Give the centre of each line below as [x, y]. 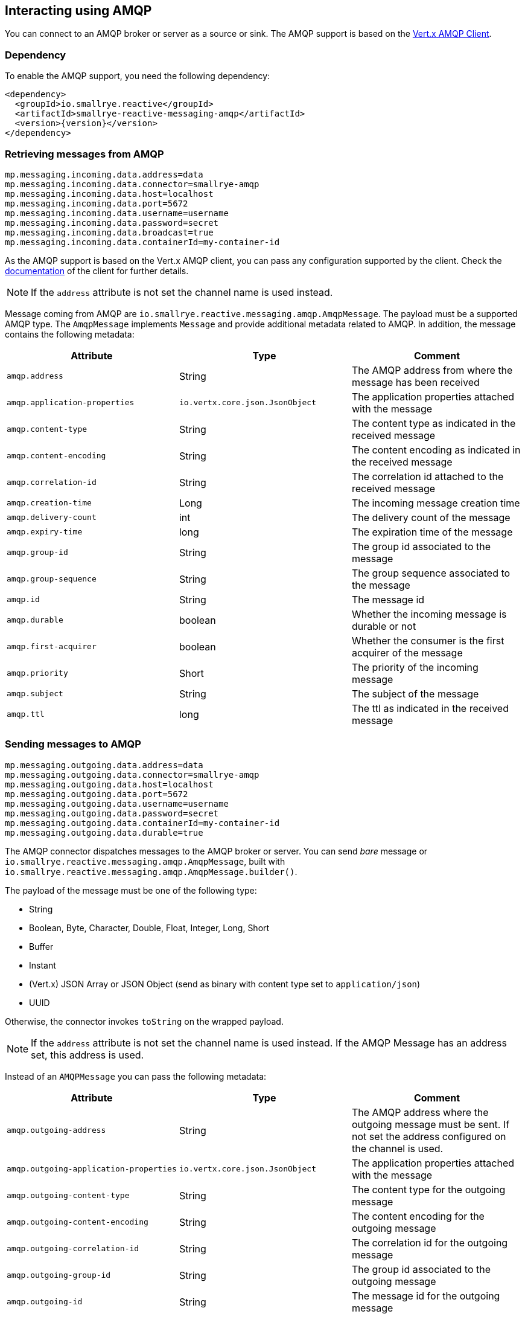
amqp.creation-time [49, 503]
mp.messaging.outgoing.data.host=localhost [109, 784]
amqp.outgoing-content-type [68, 1196]
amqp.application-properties [71, 403]
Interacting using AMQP [78, 11]
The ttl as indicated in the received [430, 708]
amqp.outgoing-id [45, 1302]
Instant [43, 965]
